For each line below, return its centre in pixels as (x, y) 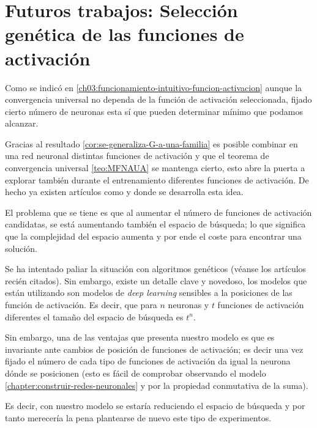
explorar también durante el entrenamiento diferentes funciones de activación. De (157, 179)
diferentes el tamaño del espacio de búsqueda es (94, 316)
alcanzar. (22, 123)
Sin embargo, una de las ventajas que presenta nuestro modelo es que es (140, 337)
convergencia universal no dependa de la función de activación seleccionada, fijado (158, 99)
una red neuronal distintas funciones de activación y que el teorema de (137, 156)
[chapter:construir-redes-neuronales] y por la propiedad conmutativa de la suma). (157, 385)
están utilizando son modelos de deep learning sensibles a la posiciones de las (149, 293)
